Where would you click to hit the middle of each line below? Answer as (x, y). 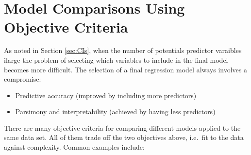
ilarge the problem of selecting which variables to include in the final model (116, 60)
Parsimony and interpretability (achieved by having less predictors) (115, 112)
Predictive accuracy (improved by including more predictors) (106, 95)
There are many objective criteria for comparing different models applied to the (122, 128)
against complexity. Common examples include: (74, 147)
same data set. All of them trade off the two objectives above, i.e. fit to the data (124, 137)
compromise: (23, 79)
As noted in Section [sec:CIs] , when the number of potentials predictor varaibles (123, 50)
